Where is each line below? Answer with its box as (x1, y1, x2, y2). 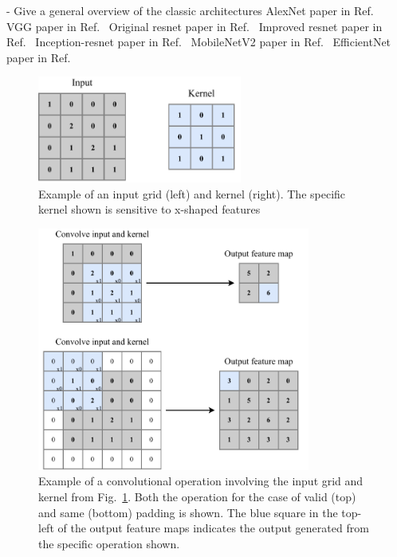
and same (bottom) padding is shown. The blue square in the (38, 504, 338, 520)
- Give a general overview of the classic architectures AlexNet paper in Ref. (6, 2, 374, 18)
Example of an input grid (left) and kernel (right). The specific (38, 185, 346, 202)
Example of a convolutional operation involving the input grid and (38, 473, 364, 489)
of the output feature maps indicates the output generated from (57, 520, 369, 536)
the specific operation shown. (38, 535, 180, 551)
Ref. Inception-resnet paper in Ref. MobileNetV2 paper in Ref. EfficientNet (6, 33, 391, 50)
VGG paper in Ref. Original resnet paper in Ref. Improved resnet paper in (6, 18, 383, 34)
